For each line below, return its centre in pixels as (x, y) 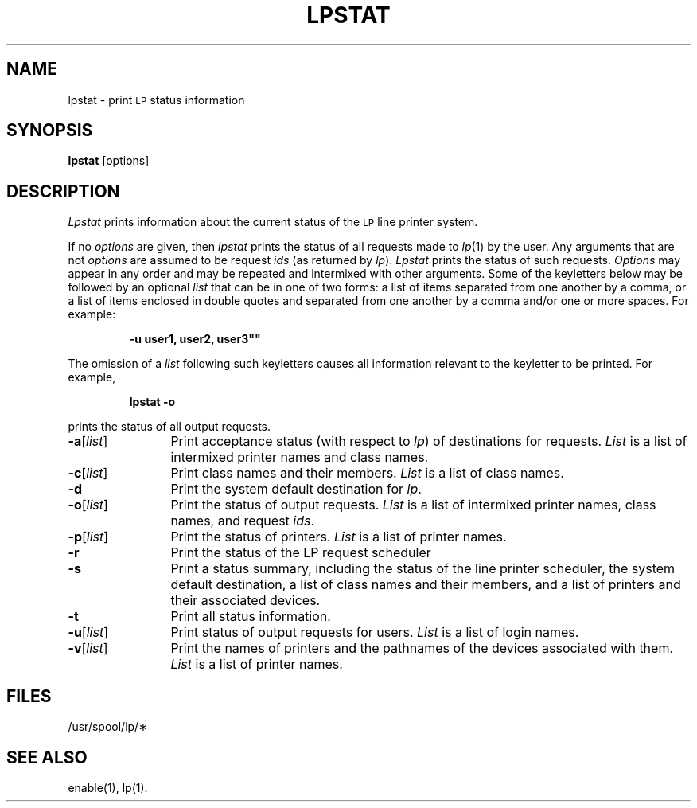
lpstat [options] (109, 161)
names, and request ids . (243, 521)
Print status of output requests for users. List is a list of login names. (375, 632)
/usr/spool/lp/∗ (108, 727)
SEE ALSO (47, 757)
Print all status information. (251, 617)
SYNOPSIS (50, 131)
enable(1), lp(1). (108, 787)
